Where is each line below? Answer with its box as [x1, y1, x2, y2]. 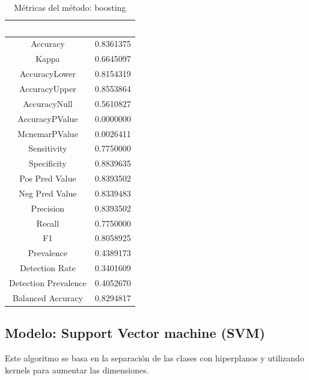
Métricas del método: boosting [14, 1, 126, 13]
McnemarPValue [17, 127, 78, 139]
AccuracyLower [19, 67, 76, 80]
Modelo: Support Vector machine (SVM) [5, 323, 265, 342]
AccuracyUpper [19, 82, 76, 94]
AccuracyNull [23, 97, 73, 109]
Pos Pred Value [19, 172, 76, 185]
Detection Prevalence [9, 276, 87, 289]
